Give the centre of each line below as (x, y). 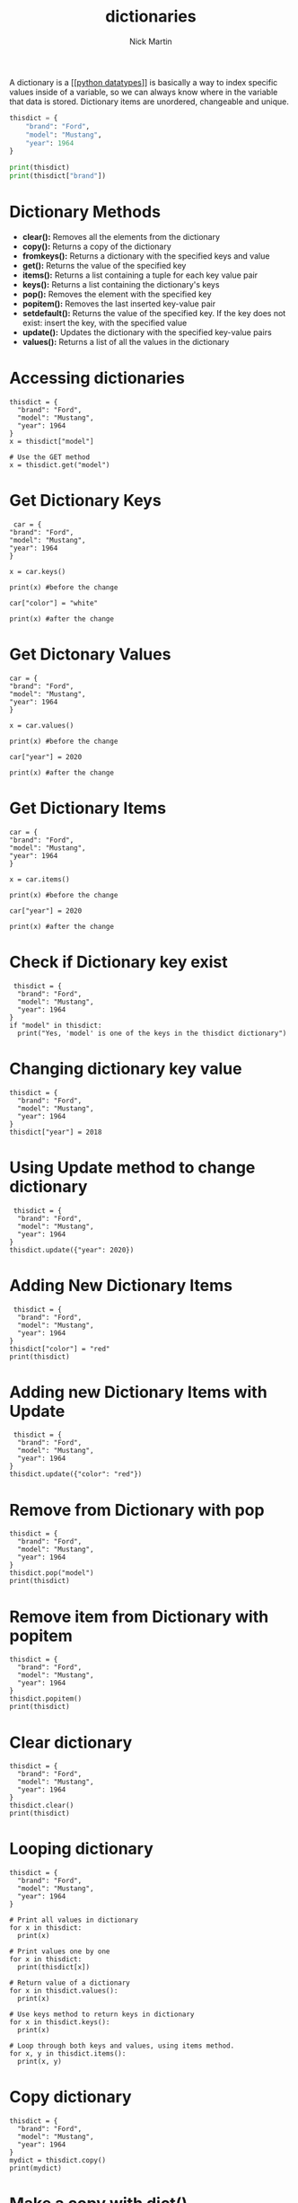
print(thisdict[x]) (54, 1968)
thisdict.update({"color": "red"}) (76, 1474)
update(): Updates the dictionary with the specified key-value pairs (147, 332)
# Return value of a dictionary (70, 1983)
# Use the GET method (50, 457)
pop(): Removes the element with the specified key (117, 294)
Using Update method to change (132, 1168)
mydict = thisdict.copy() (57, 2161)
